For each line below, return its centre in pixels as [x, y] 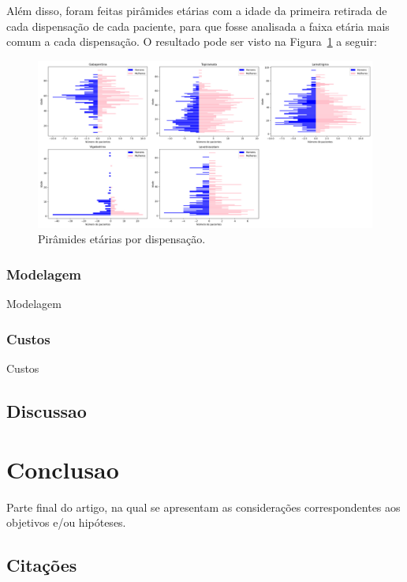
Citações [42, 565]
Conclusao [63, 469]
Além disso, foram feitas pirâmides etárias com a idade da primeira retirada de [197, 10]
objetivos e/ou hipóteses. [66, 522]
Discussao [47, 410]
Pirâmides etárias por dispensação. [122, 239]
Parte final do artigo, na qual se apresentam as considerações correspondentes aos [203, 507]
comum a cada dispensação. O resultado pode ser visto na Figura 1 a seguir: [192, 41]
